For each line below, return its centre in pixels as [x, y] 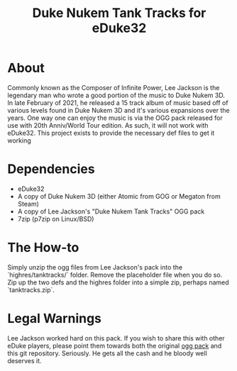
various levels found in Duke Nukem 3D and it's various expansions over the [118, 110]
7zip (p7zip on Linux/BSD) [56, 218]
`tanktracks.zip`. [31, 289]
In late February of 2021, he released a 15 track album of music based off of [118, 103]
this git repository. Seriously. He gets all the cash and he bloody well [107, 353]
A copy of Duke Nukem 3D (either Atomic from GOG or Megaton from [119, 196]
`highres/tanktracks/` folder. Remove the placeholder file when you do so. [115, 275]
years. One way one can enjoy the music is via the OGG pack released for [115, 118]
